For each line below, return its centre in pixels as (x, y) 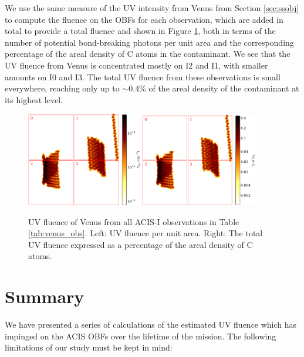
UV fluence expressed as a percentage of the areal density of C (141, 244)
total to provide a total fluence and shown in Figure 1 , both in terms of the (140, 31)
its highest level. (34, 99)
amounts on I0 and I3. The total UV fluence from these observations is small (143, 76)
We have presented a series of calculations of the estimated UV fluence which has (151, 324)
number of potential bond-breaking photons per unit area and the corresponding (149, 42)
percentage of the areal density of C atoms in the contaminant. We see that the (148, 54)
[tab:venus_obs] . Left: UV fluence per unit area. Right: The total (146, 233)
